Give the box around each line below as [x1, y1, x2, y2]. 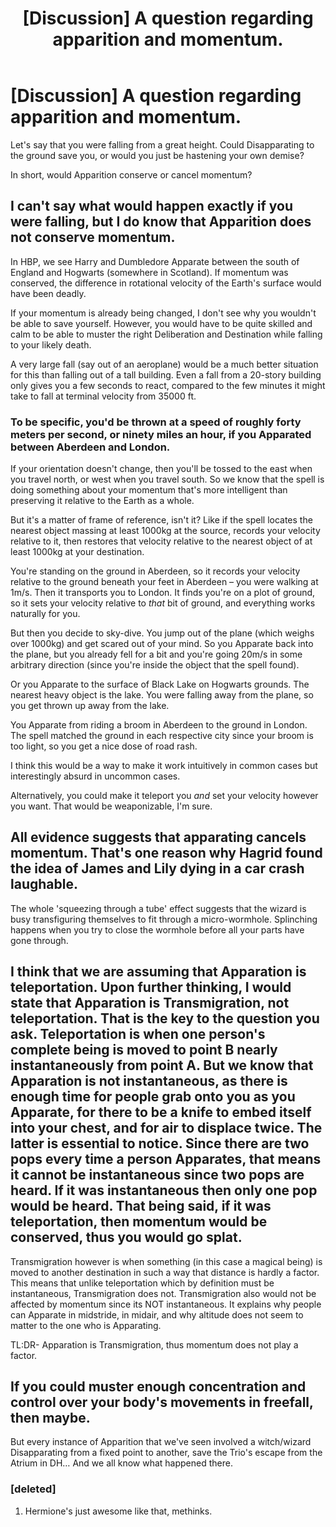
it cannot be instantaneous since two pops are [10, 1167, 305, 1184]
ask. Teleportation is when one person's [10, 1026, 266, 1043]
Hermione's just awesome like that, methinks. [24, 1505, 213, 1517]
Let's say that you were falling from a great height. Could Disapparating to [10, 138, 315, 151]
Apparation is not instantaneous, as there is [10, 1073, 288, 1090]
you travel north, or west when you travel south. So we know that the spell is [10, 473, 325, 486]
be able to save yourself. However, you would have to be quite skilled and [10, 317, 313, 329]
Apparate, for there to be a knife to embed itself [10, 1104, 312, 1121]
